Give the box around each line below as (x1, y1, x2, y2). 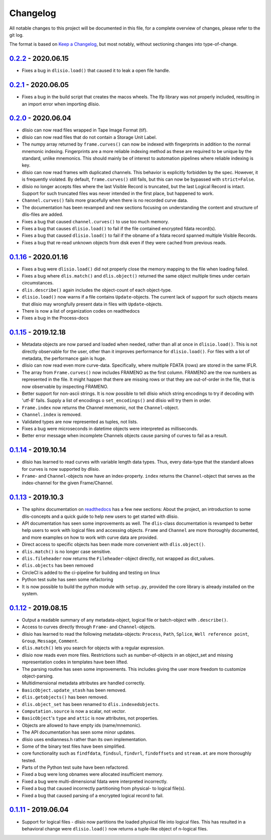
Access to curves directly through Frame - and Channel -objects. (22, 624, 156, 630)
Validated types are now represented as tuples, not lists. (22, 418, 138, 425)
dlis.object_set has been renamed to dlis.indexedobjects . (22, 701, 160, 707)
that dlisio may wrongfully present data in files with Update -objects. (22, 301, 163, 307)
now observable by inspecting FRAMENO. (22, 383, 108, 389)
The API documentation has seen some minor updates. (22, 729, 135, 735)
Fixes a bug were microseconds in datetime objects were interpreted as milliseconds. (22, 426, 198, 432)
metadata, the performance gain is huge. (22, 355, 106, 361)
